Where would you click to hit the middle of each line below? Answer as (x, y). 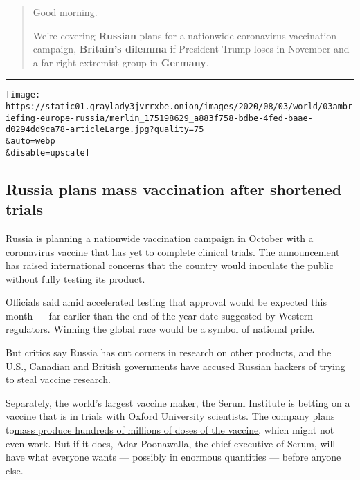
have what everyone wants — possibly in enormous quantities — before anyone (173, 457)
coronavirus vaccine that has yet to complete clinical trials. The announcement (173, 251)
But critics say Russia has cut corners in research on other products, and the (169, 352)
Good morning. (65, 12)
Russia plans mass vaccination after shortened (174, 188)
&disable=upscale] (48, 153)
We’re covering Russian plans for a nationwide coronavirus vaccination (185, 35)
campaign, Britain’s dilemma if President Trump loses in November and (191, 49)
